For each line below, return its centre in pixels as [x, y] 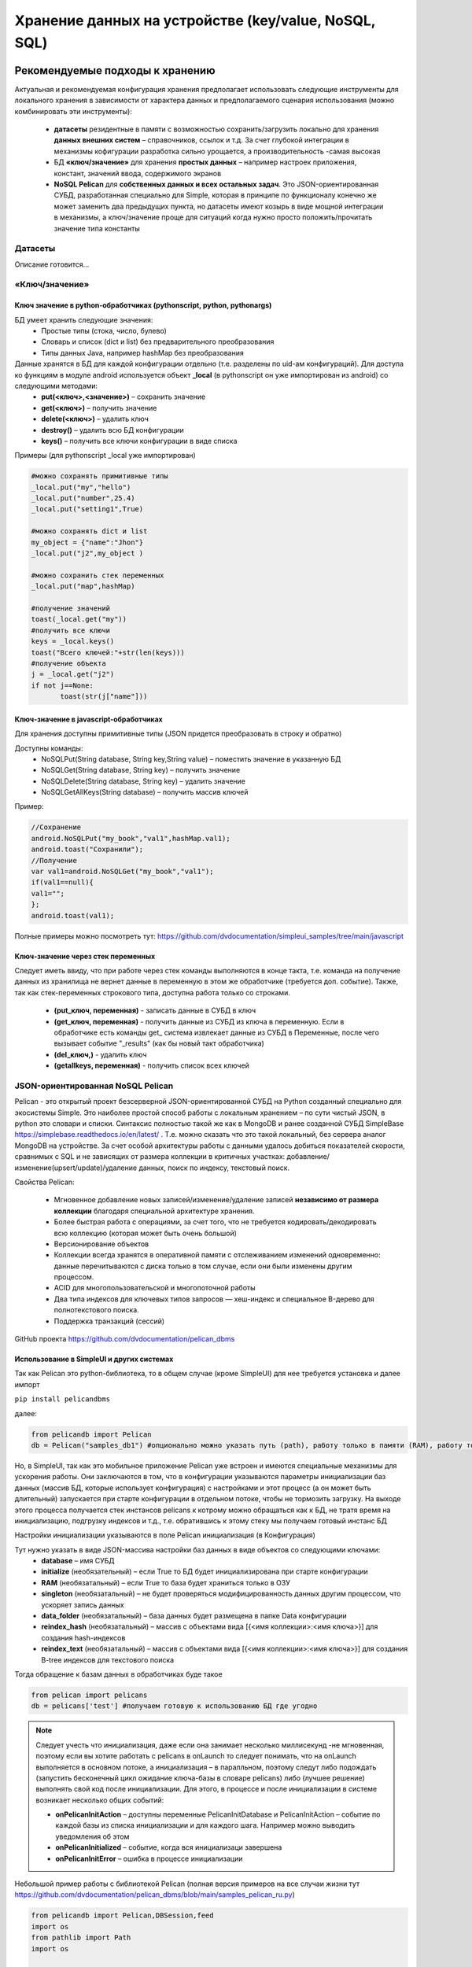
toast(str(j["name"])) [104, 697]
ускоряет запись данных [83, 1604]
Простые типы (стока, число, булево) [104, 331]
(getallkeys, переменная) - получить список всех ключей [151, 1065]
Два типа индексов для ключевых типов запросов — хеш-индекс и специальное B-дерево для [214, 1299]
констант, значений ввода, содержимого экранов [138, 173]
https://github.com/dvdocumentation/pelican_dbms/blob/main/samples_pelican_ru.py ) [155, 1895]
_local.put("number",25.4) [83, 498]
